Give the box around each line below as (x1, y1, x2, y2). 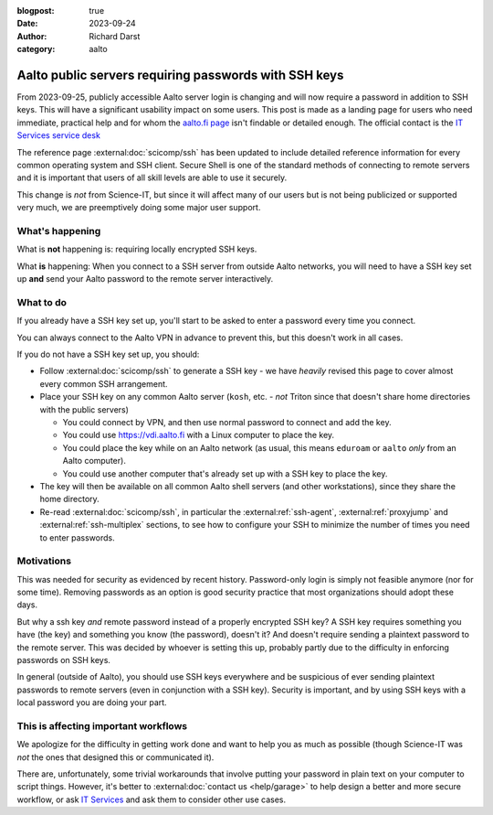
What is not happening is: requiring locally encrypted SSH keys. (16, 243, 257, 255)
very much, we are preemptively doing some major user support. (16, 202, 261, 213)
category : (16, 44, 56, 55)
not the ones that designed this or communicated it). (16, 751, 215, 763)
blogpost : (16, 5, 55, 16)
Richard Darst (89, 30, 141, 41)
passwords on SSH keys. (16, 655, 111, 665)
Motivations (16, 554, 72, 567)
